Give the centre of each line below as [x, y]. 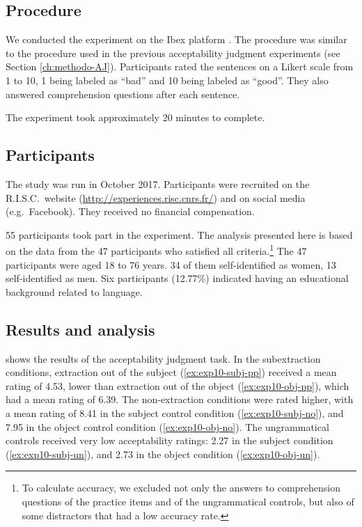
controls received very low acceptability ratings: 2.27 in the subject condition [170, 440]
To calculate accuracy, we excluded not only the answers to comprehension [181, 488]
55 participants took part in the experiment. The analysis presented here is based [179, 234]
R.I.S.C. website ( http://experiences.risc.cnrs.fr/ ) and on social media [156, 197]
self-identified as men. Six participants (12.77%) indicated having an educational [177, 278]
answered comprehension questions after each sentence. [123, 94]
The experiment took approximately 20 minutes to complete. [135, 117]
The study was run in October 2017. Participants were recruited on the [158, 183]
